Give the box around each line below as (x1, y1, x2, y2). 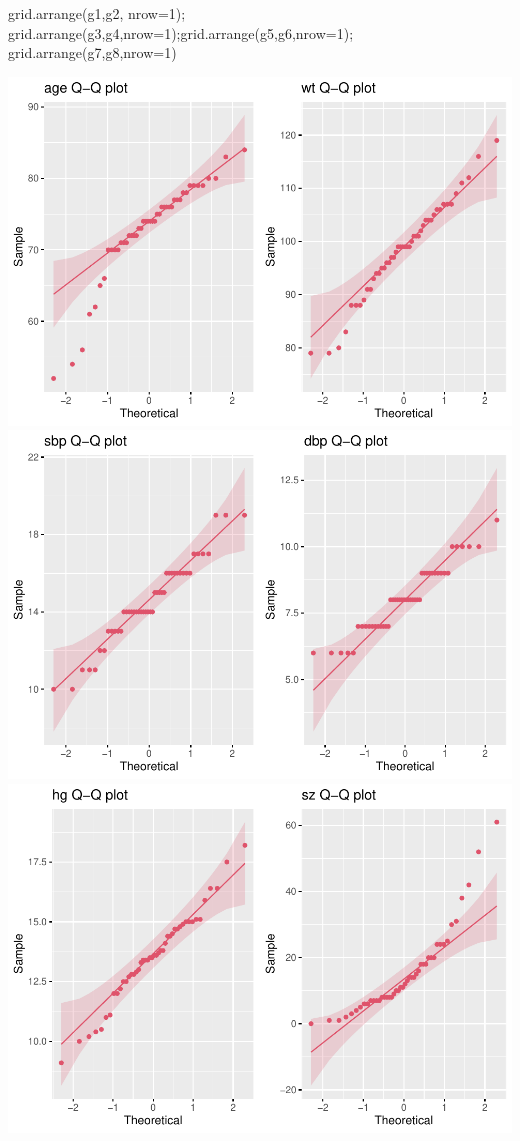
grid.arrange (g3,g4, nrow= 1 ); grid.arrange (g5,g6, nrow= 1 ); (8, 22, 354, 43)
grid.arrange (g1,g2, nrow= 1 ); (8, 3, 186, 23)
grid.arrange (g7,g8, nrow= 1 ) (8, 42, 177, 63)
